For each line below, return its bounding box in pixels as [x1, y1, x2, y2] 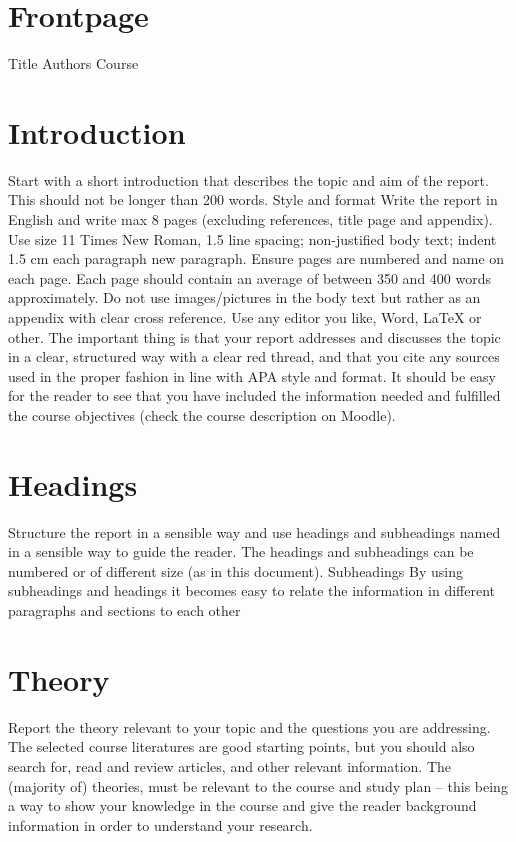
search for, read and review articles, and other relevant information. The [8, 755, 452, 776]
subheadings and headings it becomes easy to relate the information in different [8, 580, 496, 601]
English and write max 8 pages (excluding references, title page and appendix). [8, 209, 493, 230]
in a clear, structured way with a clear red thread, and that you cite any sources [8, 346, 500, 367]
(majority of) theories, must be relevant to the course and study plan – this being [8, 775, 508, 796]
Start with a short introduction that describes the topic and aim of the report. [8, 169, 489, 190]
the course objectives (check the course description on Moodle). [8, 404, 396, 425]
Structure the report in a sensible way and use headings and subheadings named [8, 521, 501, 542]
